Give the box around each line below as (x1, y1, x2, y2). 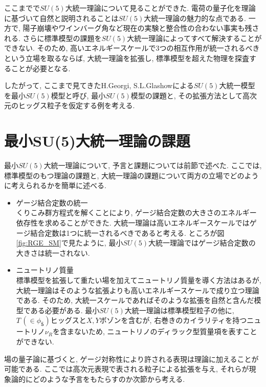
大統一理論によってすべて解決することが (127, 32, 262, 43)
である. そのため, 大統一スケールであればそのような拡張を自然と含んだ (16, 295, 254, 305)
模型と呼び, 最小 (51, 90, 106, 100)
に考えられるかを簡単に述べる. (4, 180, 106, 191)
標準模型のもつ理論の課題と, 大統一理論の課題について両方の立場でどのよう (4, 170, 259, 180)
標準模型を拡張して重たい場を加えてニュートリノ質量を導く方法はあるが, (16, 275, 261, 285)
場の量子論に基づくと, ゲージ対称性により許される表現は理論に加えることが (4, 353, 259, 364)
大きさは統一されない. (16, 247, 90, 258)
